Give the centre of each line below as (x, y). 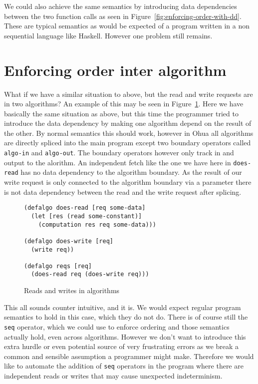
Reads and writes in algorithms (72, 290)
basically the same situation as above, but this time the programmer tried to (121, 113)
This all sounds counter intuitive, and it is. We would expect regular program (123, 307)
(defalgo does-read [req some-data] (85, 208)
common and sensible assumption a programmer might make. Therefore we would (129, 356)
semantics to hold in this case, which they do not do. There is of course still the (126, 317)
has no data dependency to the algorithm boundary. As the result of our (131, 172)
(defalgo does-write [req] (69, 241)
